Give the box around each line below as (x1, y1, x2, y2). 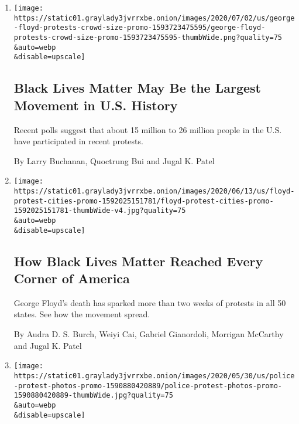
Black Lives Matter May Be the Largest (13, 79, 262, 97)
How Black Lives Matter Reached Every (13, 252, 263, 270)
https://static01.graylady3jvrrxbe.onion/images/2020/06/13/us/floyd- (13, 186, 295, 195)
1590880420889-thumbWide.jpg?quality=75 (13, 391, 173, 400)
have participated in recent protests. (13, 135, 143, 147)
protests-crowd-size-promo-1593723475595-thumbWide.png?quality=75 (13, 33, 282, 42)
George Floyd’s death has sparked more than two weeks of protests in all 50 (13, 296, 286, 308)
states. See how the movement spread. (13, 308, 150, 320)
